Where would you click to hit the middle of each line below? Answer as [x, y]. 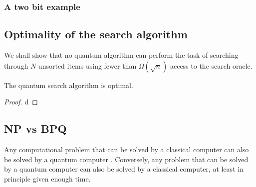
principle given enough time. [47, 178]
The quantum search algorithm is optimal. [69, 85]
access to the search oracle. [211, 65]
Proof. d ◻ [21, 102]
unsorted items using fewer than [87, 65]
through [16, 65]
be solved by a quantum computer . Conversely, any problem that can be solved [126, 159]
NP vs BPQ [35, 129]
